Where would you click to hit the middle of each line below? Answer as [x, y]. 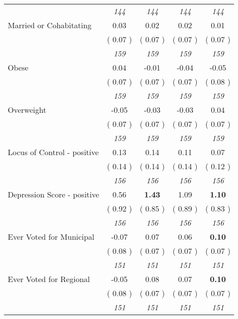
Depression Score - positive [54, 194]
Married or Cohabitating [50, 25]
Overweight [27, 110]
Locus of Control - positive [53, 152]
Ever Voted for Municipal [51, 237]
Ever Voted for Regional [49, 279]
